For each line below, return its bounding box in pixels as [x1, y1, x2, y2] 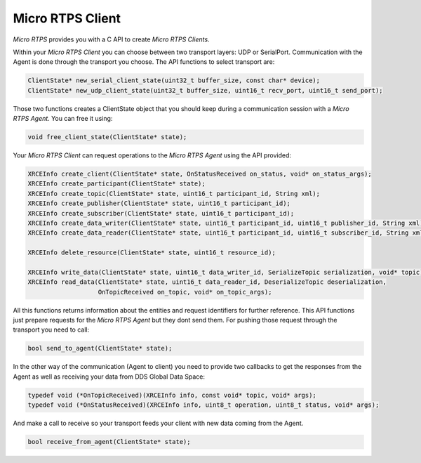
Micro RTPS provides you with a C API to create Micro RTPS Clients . [13, 35, 210, 44]
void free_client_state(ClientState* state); [27, 133, 187, 141]
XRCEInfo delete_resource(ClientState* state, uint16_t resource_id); [27, 249, 276, 256]
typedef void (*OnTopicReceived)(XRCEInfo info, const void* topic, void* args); [27, 391, 317, 399]
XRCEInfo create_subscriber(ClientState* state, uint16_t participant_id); [27, 209, 295, 217]
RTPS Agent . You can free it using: [13, 115, 113, 123]
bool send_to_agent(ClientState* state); [27, 344, 173, 353]
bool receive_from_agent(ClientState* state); [27, 438, 191, 446]
